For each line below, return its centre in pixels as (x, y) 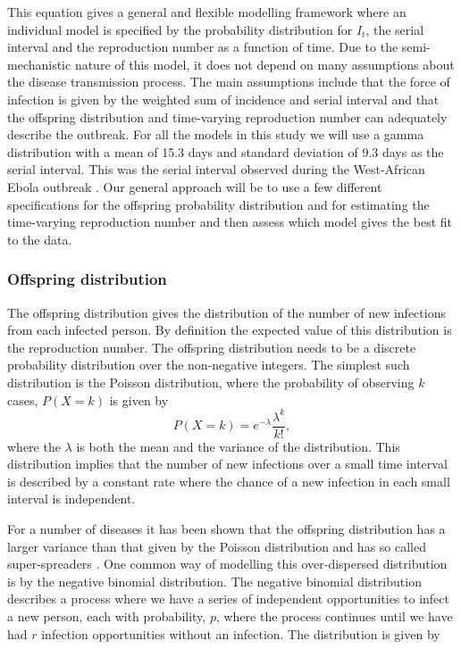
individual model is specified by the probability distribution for (180, 29)
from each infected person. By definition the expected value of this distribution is (230, 330)
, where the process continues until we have (334, 616)
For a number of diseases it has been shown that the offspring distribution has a (226, 529)
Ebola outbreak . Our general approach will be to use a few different (195, 186)
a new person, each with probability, (107, 616)
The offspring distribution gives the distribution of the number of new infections (226, 312)
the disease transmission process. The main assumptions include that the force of (229, 82)
